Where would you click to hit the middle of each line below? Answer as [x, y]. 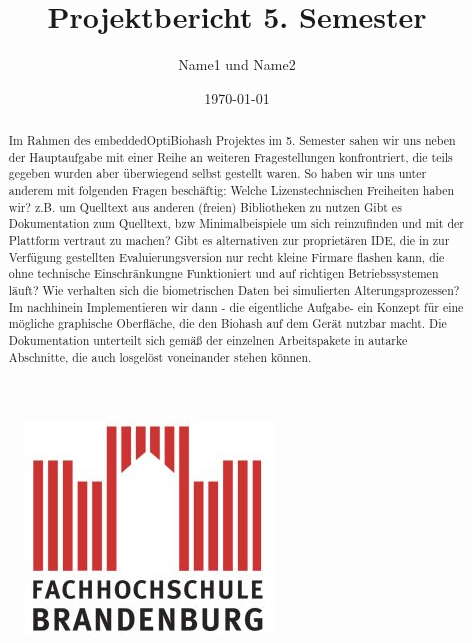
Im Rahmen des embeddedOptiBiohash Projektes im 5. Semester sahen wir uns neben [232, 140]
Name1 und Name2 [237, 64]
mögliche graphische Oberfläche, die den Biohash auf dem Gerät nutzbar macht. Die [227, 323]
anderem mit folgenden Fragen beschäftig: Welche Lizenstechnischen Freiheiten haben [231, 190]
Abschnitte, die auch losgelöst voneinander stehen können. [160, 356]
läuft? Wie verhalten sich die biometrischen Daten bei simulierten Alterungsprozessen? [234, 290]
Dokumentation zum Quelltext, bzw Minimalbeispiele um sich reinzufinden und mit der [236, 223]
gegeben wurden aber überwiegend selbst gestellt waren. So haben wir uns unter [217, 173]
